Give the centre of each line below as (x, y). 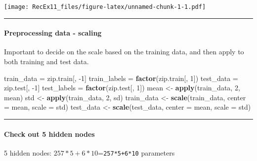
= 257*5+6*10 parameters (136, 152)
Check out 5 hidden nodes (49, 134)
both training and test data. (46, 61)
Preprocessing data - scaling (53, 33)
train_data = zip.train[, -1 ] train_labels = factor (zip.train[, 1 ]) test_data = (121, 78)
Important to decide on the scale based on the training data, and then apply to (124, 52)
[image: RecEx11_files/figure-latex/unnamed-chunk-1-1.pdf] (105, 7)
